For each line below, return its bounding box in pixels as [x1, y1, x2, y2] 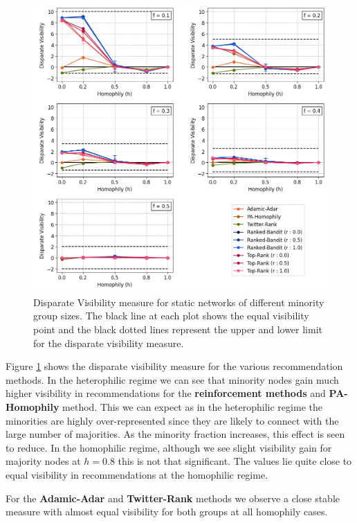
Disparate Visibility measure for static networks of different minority [33, 294, 324, 309]
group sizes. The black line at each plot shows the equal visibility [33, 308, 309, 323]
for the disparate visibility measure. [33, 335, 184, 350]
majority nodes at [6, 454, 81, 468]
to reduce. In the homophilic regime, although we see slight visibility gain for [6, 440, 332, 454]
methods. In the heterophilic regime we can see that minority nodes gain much [6, 372, 339, 387]
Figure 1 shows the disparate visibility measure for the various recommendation [6, 359, 343, 373]
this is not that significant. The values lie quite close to [118, 454, 352, 468]
